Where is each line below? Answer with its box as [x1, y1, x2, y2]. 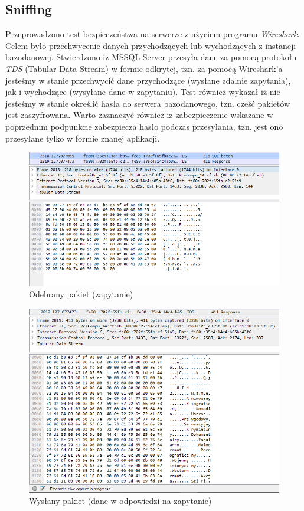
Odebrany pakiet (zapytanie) [29, 288, 133, 300]
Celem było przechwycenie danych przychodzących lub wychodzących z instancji [5, 39, 296, 51]
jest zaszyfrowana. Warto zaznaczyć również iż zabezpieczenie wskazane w [5, 109, 273, 121]
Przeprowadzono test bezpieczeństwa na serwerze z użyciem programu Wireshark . [5, 28, 300, 40]
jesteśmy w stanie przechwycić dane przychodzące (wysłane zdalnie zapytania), [5, 74, 291, 86]
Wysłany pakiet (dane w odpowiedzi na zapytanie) [29, 494, 212, 507]
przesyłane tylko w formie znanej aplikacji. [5, 132, 160, 144]
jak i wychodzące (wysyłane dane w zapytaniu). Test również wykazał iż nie [5, 86, 280, 98]
